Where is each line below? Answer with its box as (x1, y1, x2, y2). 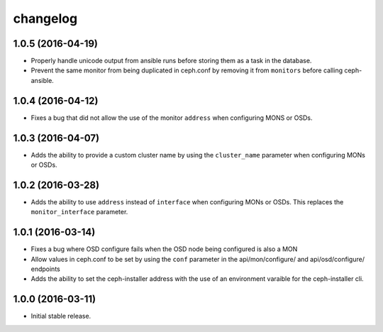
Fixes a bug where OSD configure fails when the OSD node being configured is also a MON (30, 245, 298, 253)
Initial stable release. (30, 312, 91, 321)
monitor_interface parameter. (30, 208, 128, 216)
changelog (13, 11, 78, 26)
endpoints (30, 265, 60, 273)
